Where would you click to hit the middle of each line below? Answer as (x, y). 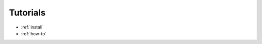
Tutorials (27, 13)
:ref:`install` (32, 27)
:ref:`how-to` (34, 33)
